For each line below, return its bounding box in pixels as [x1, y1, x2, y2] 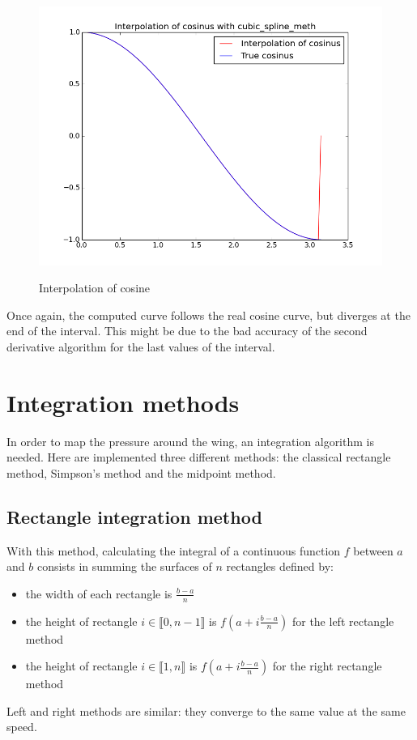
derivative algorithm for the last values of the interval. [6, 338, 275, 355]
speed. [6, 718, 37, 735]
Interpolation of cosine [39, 279, 151, 296]
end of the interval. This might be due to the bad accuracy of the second [6, 322, 368, 339]
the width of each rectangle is [25, 585, 172, 602]
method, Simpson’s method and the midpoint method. [6, 464, 276, 481]
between [353, 542, 394, 559]
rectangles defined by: [226, 558, 334, 575]
